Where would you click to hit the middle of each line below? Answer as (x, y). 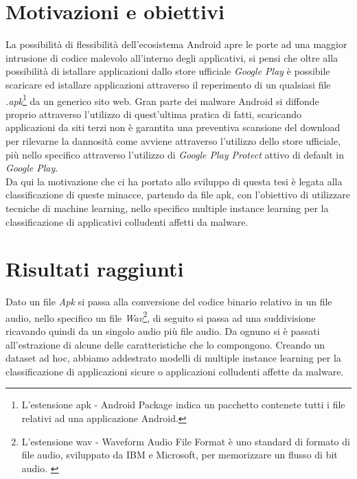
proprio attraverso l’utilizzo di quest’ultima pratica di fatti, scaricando (154, 114)
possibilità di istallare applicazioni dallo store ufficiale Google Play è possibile (168, 71)
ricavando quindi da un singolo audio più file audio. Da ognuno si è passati (163, 331)
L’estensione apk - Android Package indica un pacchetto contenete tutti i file (183, 405)
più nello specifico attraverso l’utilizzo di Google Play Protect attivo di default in (175, 154)
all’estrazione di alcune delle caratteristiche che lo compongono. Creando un (165, 344)
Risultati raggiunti (95, 269)
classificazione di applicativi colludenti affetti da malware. (127, 221)
